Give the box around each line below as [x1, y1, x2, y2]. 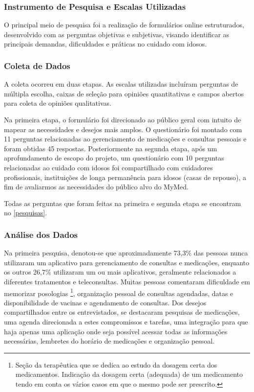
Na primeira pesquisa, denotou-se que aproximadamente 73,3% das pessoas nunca [4, 248, 248, 258]
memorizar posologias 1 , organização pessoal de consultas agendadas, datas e [4, 286, 233, 298]
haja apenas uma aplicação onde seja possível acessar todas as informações [4, 326, 228, 336]
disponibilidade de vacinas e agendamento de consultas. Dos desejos [4, 297, 207, 307]
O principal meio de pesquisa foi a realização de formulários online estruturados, [4, 20, 244, 30]
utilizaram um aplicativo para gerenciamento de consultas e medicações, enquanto [4, 257, 249, 267]
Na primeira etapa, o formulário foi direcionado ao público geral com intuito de [4, 115, 241, 124]
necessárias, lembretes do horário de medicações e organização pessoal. [4, 336, 215, 346]
